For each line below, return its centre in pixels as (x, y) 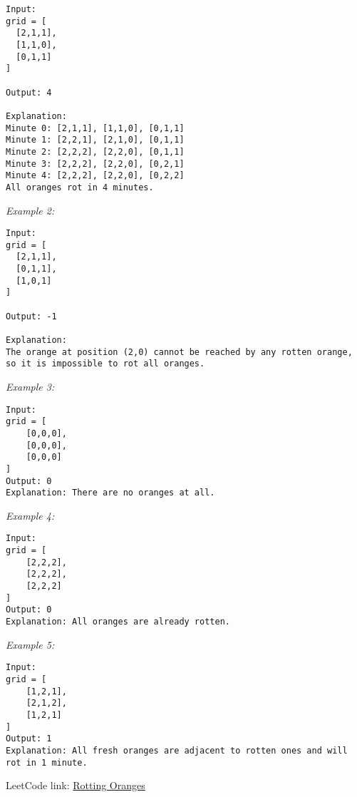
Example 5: (30, 644)
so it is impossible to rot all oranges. (105, 364)
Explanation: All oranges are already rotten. (118, 622)
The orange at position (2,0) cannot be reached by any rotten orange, (179, 352)
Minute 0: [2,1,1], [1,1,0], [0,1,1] (95, 128)
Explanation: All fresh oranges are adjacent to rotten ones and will (177, 750)
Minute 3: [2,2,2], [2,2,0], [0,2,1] (95, 164)
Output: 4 (29, 92)
